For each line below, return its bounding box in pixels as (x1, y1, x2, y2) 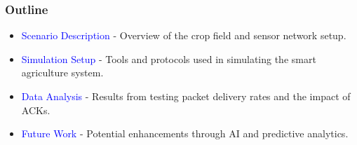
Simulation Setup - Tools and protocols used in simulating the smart (21, 51, 316, 66)
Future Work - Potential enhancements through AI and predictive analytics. (21, 126, 349, 141)
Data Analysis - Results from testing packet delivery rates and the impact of (21, 89, 351, 103)
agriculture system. (21, 65, 104, 80)
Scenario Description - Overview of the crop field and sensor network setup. (21, 28, 346, 43)
